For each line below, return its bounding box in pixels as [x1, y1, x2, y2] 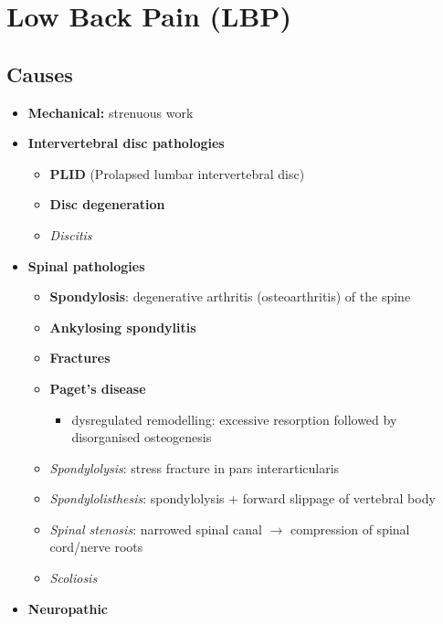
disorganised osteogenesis [71, 428, 212, 447]
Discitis [49, 225, 92, 244]
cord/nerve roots [49, 537, 143, 556]
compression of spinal [290, 519, 410, 538]
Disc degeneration [49, 195, 165, 214]
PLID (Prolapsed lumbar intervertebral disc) [49, 164, 305, 183]
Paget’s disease [49, 378, 146, 397]
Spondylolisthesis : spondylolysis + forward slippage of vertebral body [49, 489, 436, 508]
